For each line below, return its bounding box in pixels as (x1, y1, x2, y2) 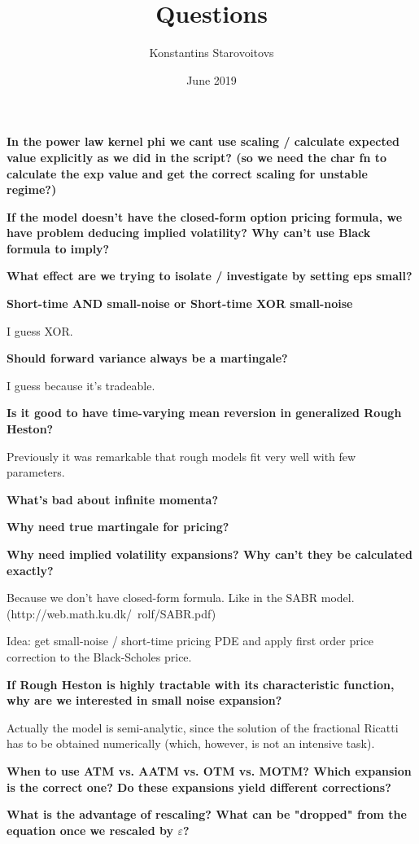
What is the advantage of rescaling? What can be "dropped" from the (7, 806, 407, 823)
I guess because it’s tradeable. (7, 376, 155, 393)
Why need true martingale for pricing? (7, 518, 229, 535)
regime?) (7, 181, 57, 198)
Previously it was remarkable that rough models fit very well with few (7, 447, 356, 464)
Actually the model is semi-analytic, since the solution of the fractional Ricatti (7, 719, 399, 736)
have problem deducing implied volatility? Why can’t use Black (7, 224, 371, 241)
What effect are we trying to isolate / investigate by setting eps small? (7, 267, 412, 284)
